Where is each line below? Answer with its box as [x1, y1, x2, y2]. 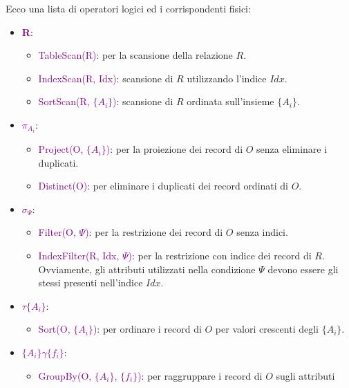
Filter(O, [38, 225, 76, 239]
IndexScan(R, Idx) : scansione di [38, 71, 173, 85]
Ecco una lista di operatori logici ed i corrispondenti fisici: [6, 1, 251, 15]
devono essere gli [267, 261, 339, 276]
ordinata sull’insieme [187, 94, 274, 109]
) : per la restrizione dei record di [85, 225, 223, 239]
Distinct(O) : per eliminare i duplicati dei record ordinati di [38, 178, 289, 193]
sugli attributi [276, 368, 335, 382]
